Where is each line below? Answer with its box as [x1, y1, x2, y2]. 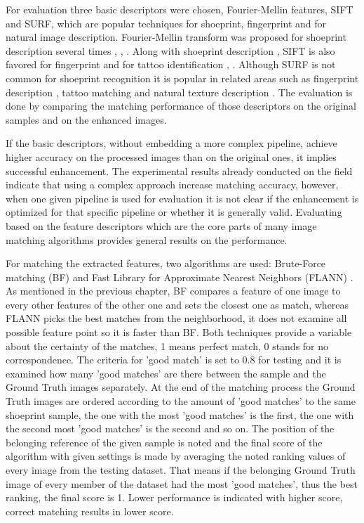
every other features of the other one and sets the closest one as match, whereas [6, 297, 349, 311]
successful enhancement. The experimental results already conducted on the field [6, 163, 353, 178]
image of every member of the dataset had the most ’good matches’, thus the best [6, 476, 358, 491]
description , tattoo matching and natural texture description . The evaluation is [6, 84, 353, 99]
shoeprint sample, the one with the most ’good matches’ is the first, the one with [6, 407, 354, 422]
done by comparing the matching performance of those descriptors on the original [6, 98, 356, 113]
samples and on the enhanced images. [6, 112, 167, 127]
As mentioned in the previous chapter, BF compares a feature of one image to [6, 283, 341, 298]
